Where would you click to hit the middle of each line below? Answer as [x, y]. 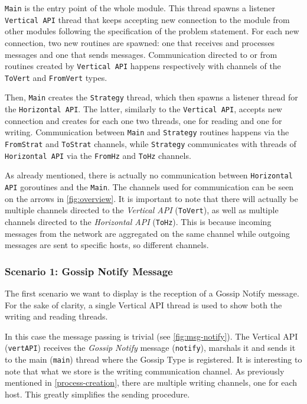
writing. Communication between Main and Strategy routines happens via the [147, 132]
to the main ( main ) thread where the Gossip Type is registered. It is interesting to [153, 359]
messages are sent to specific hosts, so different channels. [107, 245]
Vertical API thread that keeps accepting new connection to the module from [147, 19]
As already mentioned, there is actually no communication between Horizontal [149, 175]
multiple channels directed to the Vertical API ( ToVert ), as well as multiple [142, 210]
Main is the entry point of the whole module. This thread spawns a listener [140, 8]
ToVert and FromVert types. [56, 77]
